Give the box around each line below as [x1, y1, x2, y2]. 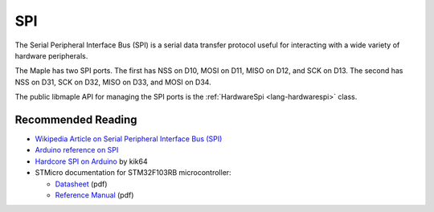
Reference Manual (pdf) [55, 190, 134, 200]
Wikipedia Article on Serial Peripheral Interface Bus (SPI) [35, 134, 223, 144]
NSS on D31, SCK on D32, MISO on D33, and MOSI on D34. [14, 77, 212, 87]
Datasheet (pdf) [55, 179, 108, 189]
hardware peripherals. [14, 51, 88, 60]
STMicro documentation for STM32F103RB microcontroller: [35, 168, 232, 177]
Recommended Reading [14, 112, 137, 126]
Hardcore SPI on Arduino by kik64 [35, 157, 148, 166]
